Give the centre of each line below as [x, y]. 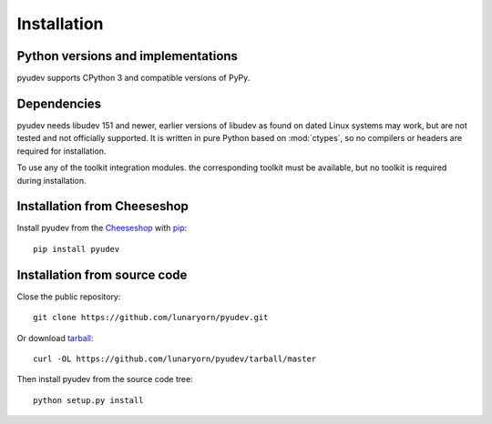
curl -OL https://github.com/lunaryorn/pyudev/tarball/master [175, 358]
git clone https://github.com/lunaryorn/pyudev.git [151, 318]
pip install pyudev [77, 249]
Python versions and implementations [128, 56]
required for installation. [61, 151]
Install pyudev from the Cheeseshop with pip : [102, 228]
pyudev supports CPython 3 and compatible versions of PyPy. [133, 78]
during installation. [51, 180]
